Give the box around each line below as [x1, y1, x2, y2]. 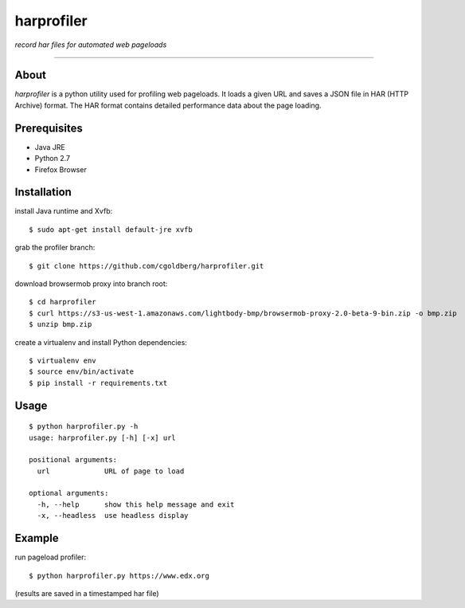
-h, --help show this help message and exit [37, 500, 235, 509]
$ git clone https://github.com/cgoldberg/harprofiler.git [29, 261, 264, 270]
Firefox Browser [34, 164, 87, 175]
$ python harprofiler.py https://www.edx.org [29, 571, 210, 580]
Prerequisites [14, 121, 83, 135]
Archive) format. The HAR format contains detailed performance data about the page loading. [14, 100, 322, 110]
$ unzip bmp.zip [29, 320, 92, 329]
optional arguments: [29, 488, 109, 498]
